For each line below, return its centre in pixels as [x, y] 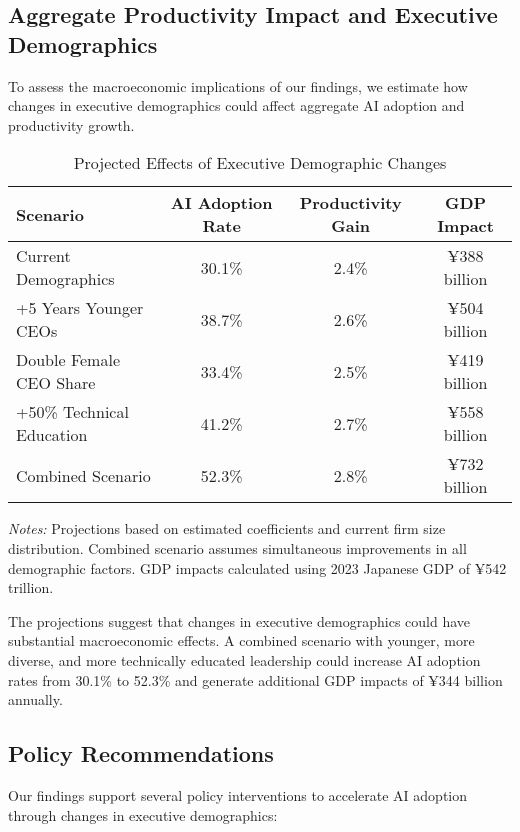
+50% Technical [72, 412]
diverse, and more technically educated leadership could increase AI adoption [244, 659]
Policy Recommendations [141, 753]
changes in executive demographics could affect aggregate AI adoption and [236, 105]
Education [52, 435]
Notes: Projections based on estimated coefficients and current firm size [227, 528]
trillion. [31, 587]
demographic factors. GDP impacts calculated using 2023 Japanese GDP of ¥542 [257, 567]
